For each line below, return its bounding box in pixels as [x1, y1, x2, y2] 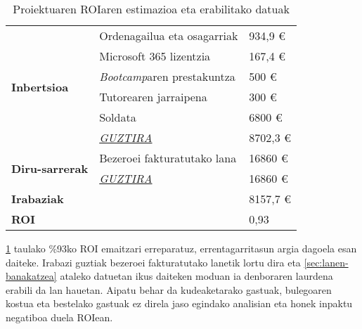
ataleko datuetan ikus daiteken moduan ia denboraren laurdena [60, 269, 333, 283]
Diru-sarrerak [11, 160, 89, 176]
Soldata [99, 109, 136, 125]
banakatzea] [6, 269, 57, 283]
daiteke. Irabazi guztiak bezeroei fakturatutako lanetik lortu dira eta [6, 254, 301, 269]
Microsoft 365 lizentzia [99, 48, 211, 64]
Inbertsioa [11, 78, 69, 95]
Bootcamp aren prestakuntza [99, 68, 235, 84]
